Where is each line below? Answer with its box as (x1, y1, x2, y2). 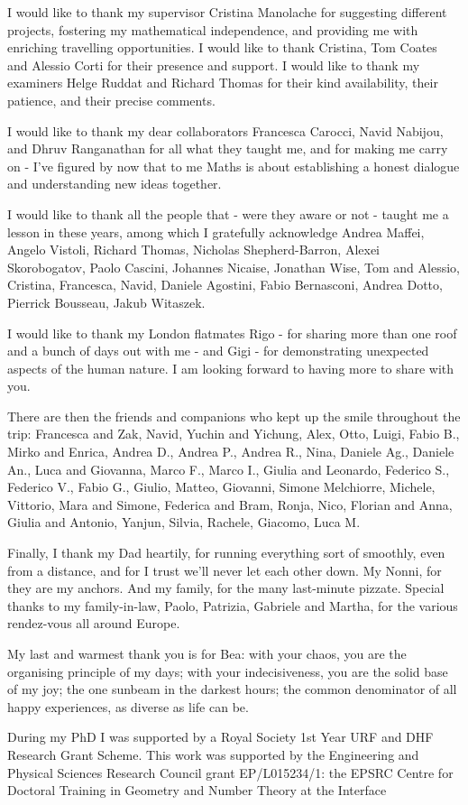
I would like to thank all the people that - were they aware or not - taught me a (7, 204, 449, 223)
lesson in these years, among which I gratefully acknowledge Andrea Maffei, (7, 222, 425, 241)
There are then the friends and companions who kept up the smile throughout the (7, 406, 461, 425)
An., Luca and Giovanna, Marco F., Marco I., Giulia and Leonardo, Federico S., (7, 459, 450, 478)
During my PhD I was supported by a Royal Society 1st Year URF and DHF (7, 727, 434, 746)
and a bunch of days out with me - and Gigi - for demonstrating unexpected (7, 341, 429, 360)
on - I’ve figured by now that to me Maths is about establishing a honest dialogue (7, 156, 460, 175)
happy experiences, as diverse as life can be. (7, 697, 249, 716)
